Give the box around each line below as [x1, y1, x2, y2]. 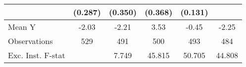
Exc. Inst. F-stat [8, 49, 65, 61]
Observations [8, 35, 53, 46]
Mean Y [8, 21, 36, 32]
